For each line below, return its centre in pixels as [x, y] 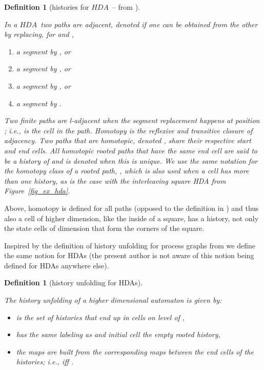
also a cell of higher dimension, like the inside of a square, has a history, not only [131, 218]
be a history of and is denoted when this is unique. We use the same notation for [131, 160]
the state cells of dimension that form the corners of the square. [104, 228]
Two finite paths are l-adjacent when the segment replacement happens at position [132, 120]
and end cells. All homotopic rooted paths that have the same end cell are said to [131, 150]
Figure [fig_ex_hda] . [37, 191]
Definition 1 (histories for [47, 7]
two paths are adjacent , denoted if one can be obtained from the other [149, 24]
